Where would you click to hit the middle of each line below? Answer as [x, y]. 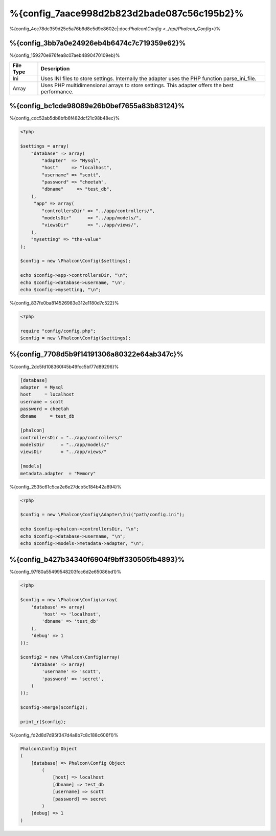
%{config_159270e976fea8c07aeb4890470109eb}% [65, 55]
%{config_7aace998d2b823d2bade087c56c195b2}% [126, 13]
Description [55, 68]
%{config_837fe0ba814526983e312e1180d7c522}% [64, 303]
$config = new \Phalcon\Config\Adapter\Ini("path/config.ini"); [102, 515]
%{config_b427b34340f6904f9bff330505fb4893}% [97, 559]
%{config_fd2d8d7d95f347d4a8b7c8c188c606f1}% [64, 735]
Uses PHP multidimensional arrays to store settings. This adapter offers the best [137, 85]
